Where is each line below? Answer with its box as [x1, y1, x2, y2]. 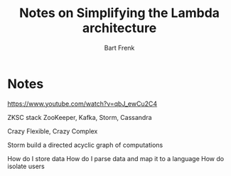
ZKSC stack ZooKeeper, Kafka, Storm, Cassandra [7, 113, 152, 121]
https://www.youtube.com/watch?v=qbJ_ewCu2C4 [7, 99, 158, 108]
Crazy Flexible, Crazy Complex [7, 126, 98, 136]
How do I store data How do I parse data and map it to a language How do [7, 154, 225, 163]
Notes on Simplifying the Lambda [18, 5, 220, 21]
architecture [82, 20, 157, 36]
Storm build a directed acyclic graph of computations [7, 141, 163, 149]
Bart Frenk [104, 43, 135, 52]
